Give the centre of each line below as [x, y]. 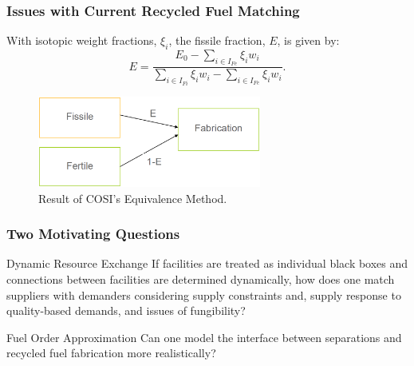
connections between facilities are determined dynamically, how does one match [201, 279]
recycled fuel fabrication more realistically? [111, 353]
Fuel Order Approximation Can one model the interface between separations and [204, 337]
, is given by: [308, 40]
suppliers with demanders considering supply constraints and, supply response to [204, 294]
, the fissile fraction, [217, 40]
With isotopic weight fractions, [82, 40]
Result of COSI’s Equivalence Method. [133, 198]
